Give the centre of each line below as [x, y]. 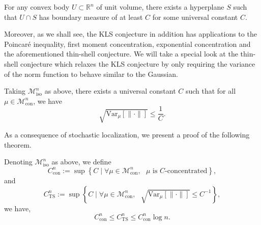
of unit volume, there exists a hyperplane [160, 7]
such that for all [211, 91]
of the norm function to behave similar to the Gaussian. [91, 74]
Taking [15, 91]
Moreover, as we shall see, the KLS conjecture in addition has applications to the [130, 34]
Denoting [18, 162]
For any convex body [37, 7]
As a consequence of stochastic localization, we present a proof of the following [127, 135]
